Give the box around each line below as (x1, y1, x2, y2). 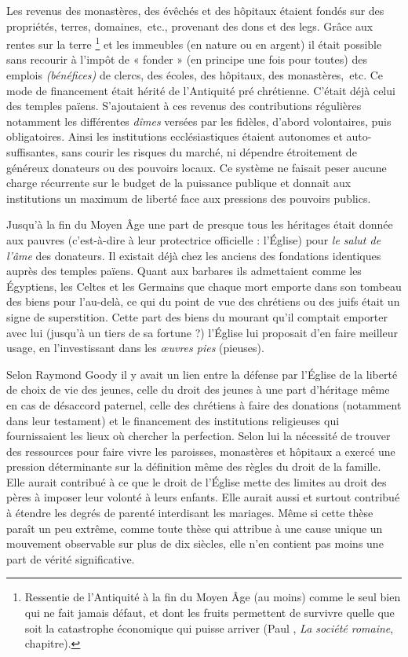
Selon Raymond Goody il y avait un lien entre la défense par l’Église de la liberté (6, 365, 398, 382)
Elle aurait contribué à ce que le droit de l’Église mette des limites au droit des (6, 473, 387, 490)
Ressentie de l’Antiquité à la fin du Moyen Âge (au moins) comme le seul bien (24, 589, 401, 605)
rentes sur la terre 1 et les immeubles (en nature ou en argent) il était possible (6, 34, 382, 52)
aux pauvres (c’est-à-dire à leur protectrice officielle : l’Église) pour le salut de (6, 231, 381, 248)
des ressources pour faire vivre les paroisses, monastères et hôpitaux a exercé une (6, 442, 395, 459)
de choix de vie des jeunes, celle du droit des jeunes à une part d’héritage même (6, 381, 390, 398)
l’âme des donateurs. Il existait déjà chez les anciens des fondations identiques (6, 247, 381, 263)
